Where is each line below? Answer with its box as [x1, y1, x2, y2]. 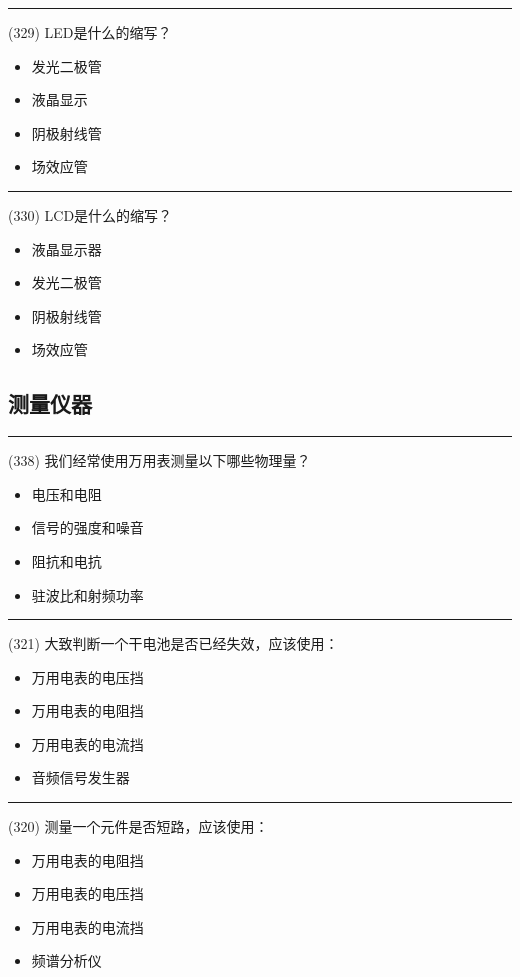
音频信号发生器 [31, 767, 130, 788]
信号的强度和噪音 [31, 517, 144, 538]
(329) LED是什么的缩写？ [8, 22, 172, 42]
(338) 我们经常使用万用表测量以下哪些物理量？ [8, 450, 311, 471]
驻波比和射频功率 [31, 584, 144, 605]
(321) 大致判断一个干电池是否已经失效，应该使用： [8, 633, 339, 654]
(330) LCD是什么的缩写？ [8, 204, 173, 225]
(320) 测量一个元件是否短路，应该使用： [8, 816, 269, 837]
